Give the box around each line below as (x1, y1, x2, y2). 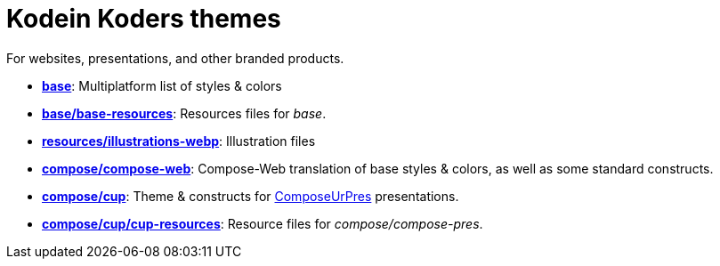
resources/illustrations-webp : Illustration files (42, 133, 316, 149)
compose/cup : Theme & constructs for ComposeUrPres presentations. (42, 188, 459, 204)
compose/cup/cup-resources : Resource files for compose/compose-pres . (42, 215, 483, 231)
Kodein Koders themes (6, 4, 281, 34)
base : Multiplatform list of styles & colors (42, 77, 282, 93)
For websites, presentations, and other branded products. (6, 50, 344, 66)
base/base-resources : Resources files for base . (42, 105, 327, 121)
